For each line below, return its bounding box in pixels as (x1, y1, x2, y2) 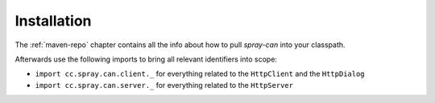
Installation (14, 12, 92, 30)
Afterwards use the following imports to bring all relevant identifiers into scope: (14, 54, 278, 64)
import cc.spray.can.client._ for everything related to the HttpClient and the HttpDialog (35, 69, 366, 79)
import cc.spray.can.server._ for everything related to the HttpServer (35, 80, 294, 89)
